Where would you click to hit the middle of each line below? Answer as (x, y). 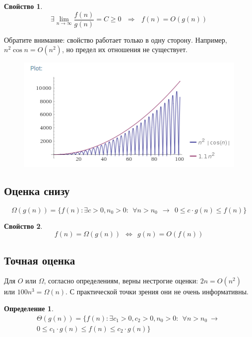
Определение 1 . (29, 308)
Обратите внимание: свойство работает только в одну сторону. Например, (116, 39)
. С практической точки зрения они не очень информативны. (157, 292)
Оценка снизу (37, 190)
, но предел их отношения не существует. (125, 49)
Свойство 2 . (23, 226)
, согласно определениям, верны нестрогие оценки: (121, 281)
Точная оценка (40, 260)
